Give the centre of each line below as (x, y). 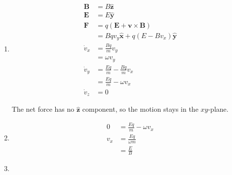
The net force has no (43, 109)
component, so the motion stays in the (140, 109)
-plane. (218, 109)
